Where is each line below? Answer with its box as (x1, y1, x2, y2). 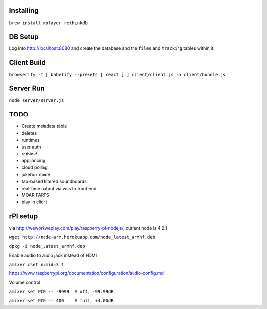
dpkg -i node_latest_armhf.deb (9, 243, 85, 249)
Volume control (9, 279, 41, 285)
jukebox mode (21, 171, 50, 177)
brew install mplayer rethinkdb (9, 20, 88, 26)
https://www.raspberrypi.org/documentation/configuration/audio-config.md (9, 270, 164, 276)
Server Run (9, 84, 44, 93)
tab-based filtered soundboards (21, 178, 87, 185)
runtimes (21, 137, 40, 143)
